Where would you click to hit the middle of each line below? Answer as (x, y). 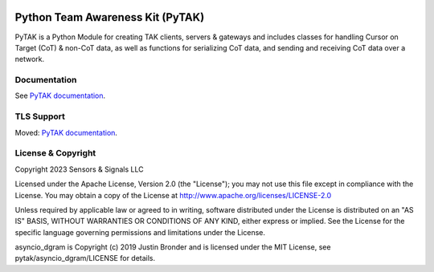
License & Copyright (55, 153)
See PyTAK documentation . (60, 95)
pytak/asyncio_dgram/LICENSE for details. (85, 258)
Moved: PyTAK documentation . (66, 132)
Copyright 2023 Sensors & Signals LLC (79, 169)
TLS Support (40, 116)
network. (30, 59)
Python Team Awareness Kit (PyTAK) (110, 17)
